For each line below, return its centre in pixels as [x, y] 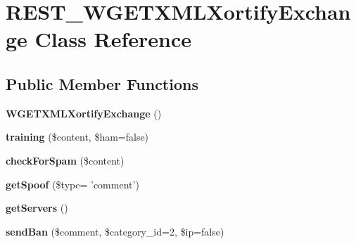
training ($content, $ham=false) [77, 137]
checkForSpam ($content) [65, 160]
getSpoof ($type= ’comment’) [72, 184]
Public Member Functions [102, 83]
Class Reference [113, 39]
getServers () [37, 208]
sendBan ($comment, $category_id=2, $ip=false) [115, 231]
